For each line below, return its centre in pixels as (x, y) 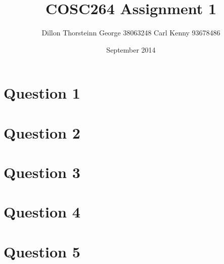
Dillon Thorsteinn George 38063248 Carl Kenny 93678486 (131, 33)
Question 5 (42, 251)
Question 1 (42, 93)
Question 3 (42, 172)
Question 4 (42, 212)
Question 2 (42, 132)
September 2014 (131, 49)
